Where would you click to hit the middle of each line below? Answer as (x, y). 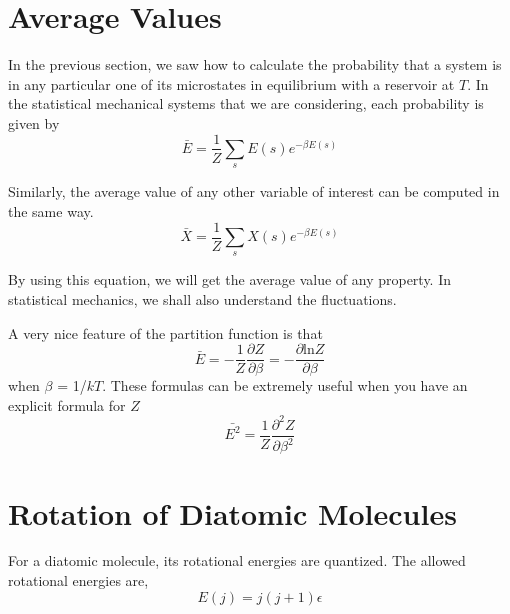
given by (34, 122)
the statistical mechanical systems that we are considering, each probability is (246, 103)
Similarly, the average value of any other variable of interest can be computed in (254, 191)
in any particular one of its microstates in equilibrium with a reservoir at (231, 83)
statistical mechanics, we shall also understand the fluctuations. (202, 299)
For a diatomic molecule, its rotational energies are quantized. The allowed (237, 560)
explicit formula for (67, 404)
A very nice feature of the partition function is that (165, 332)
